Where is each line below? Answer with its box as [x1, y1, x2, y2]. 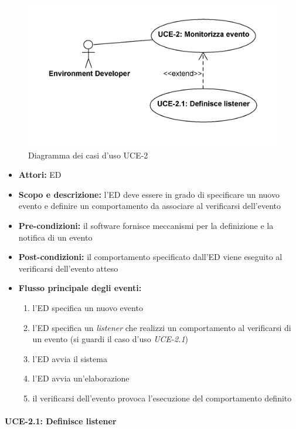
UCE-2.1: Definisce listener [5, 415, 117, 427]
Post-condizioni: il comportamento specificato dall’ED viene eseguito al [18, 251, 283, 263]
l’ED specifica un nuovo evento [32, 301, 143, 313]
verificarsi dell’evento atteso [18, 262, 118, 274]
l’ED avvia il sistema [32, 352, 107, 364]
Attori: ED [18, 168, 62, 181]
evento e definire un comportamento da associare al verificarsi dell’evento [18, 200, 281, 212]
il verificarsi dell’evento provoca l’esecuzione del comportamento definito [32, 391, 292, 404]
